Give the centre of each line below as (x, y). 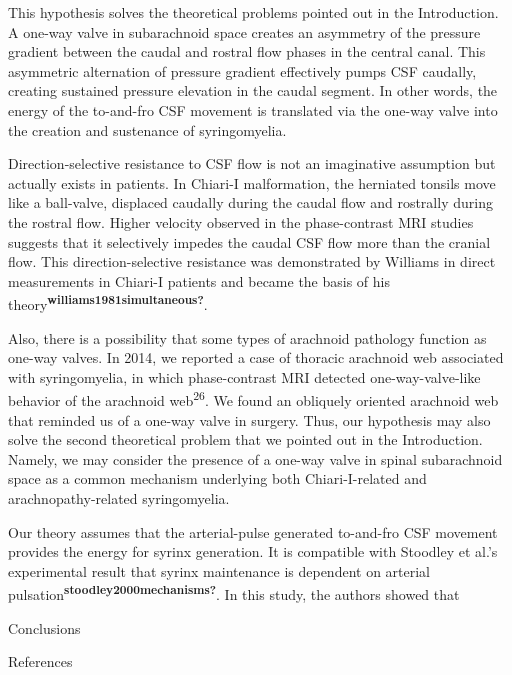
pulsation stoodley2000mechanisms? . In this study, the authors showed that (234, 592)
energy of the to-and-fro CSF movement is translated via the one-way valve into (253, 109)
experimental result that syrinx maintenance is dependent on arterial (219, 570)
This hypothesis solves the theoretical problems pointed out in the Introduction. (253, 12)
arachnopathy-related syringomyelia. (119, 497)
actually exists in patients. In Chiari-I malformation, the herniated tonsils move (252, 182)
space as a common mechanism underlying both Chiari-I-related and (217, 478)
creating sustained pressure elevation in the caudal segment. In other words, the (253, 90)
